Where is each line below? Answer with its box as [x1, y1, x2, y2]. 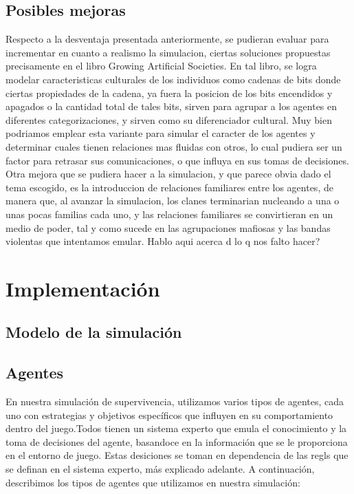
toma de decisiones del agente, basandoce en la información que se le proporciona [5, 434, 348, 449]
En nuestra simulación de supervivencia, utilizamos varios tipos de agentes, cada [5, 394, 344, 409]
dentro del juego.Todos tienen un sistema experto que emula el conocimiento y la [5, 421, 347, 436]
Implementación [5, 274, 160, 302]
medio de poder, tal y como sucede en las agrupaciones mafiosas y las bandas [5, 220, 331, 235]
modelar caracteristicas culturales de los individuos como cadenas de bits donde [5, 72, 341, 86]
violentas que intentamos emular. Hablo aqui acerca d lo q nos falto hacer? [5, 234, 320, 248]
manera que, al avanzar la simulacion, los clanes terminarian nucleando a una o [5, 193, 340, 208]
